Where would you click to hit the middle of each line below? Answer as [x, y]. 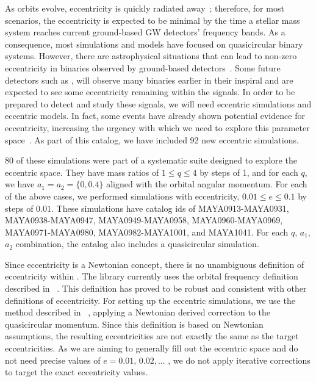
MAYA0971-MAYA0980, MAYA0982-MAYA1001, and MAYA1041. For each [147, 232]
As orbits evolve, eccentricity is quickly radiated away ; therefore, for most [145, 8]
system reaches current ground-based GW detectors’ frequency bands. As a [145, 32]
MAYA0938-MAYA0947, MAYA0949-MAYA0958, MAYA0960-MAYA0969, [144, 220]
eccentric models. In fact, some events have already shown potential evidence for [155, 116]
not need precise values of [53, 360]
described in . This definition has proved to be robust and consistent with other [156, 288]
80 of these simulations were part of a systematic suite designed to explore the [151, 160]
